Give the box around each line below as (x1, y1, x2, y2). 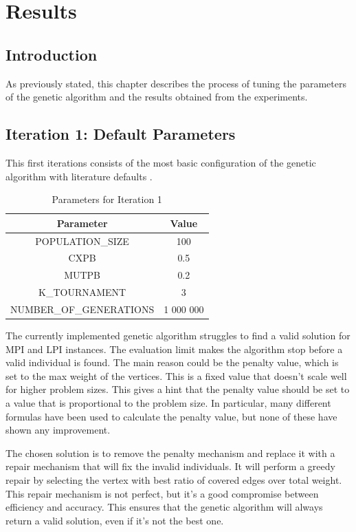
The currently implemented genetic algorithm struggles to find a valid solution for (5, 328, 351, 343)
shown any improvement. (5, 423, 111, 437)
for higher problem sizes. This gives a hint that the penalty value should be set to (5, 382, 350, 396)
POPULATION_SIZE (35, 233, 129, 248)
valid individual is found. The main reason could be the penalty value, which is (5, 355, 339, 370)
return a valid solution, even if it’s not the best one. (5, 513, 224, 527)
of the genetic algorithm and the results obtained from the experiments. (5, 89, 308, 104)
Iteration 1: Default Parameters (5, 123, 236, 145)
